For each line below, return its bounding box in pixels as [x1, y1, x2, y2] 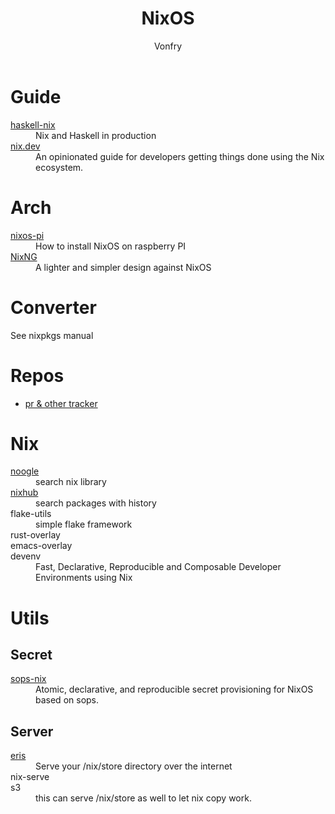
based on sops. [35, 694, 100, 706]
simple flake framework [35, 518, 133, 531]
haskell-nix [10, 118, 56, 131]
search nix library [35, 476, 107, 488]
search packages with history [35, 497, 157, 509]
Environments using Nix [35, 572, 133, 584]
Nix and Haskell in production [35, 129, 157, 141]
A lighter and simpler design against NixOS [35, 261, 212, 273]
